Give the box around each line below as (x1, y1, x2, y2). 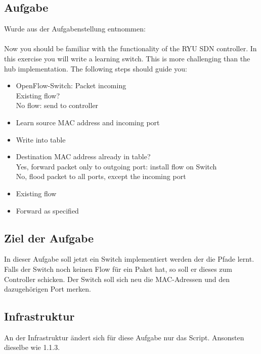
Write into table (16, 134, 66, 145)
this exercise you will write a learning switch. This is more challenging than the (4, 53, 250, 63)
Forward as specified (16, 205, 79, 216)
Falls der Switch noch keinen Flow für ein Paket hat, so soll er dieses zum (4, 263, 232, 274)
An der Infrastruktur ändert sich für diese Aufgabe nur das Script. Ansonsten (4, 332, 244, 342)
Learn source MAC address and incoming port (16, 117, 160, 127)
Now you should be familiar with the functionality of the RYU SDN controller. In (4, 43, 257, 54)
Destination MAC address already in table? (16, 151, 151, 162)
